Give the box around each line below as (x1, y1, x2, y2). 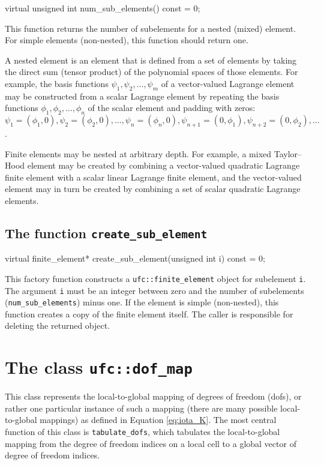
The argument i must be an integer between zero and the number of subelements (5, 284, 304, 296)
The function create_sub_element (5, 223, 208, 242)
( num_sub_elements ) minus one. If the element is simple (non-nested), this (5, 296, 279, 308)
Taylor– (274, 147, 302, 160)
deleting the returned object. (5, 319, 110, 332)
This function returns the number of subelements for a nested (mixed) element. (5, 22, 296, 34)
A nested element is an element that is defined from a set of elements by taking (5, 53, 297, 66)
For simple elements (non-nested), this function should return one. (5, 34, 248, 46)
